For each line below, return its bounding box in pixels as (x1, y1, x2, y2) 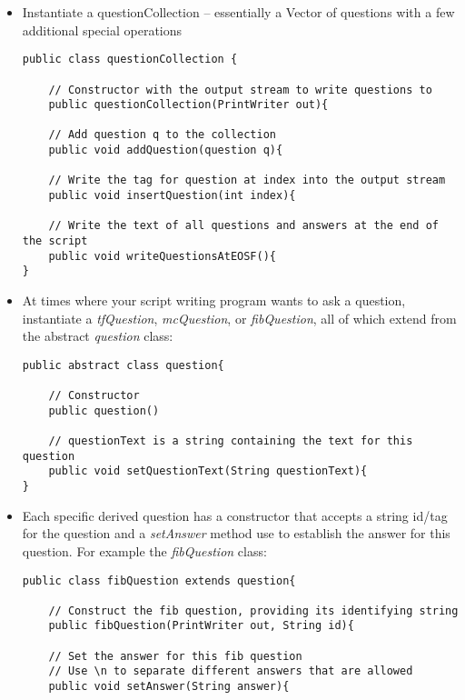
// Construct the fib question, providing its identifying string (48, 604, 459, 617)
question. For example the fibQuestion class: (22, 541, 267, 560)
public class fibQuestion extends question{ (22, 574, 296, 587)
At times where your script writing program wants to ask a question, (22, 291, 406, 310)
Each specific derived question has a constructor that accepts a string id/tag (22, 505, 448, 525)
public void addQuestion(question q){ (48, 144, 283, 157)
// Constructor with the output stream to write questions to (48, 83, 432, 96)
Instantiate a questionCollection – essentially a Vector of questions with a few (22, 3, 455, 21)
